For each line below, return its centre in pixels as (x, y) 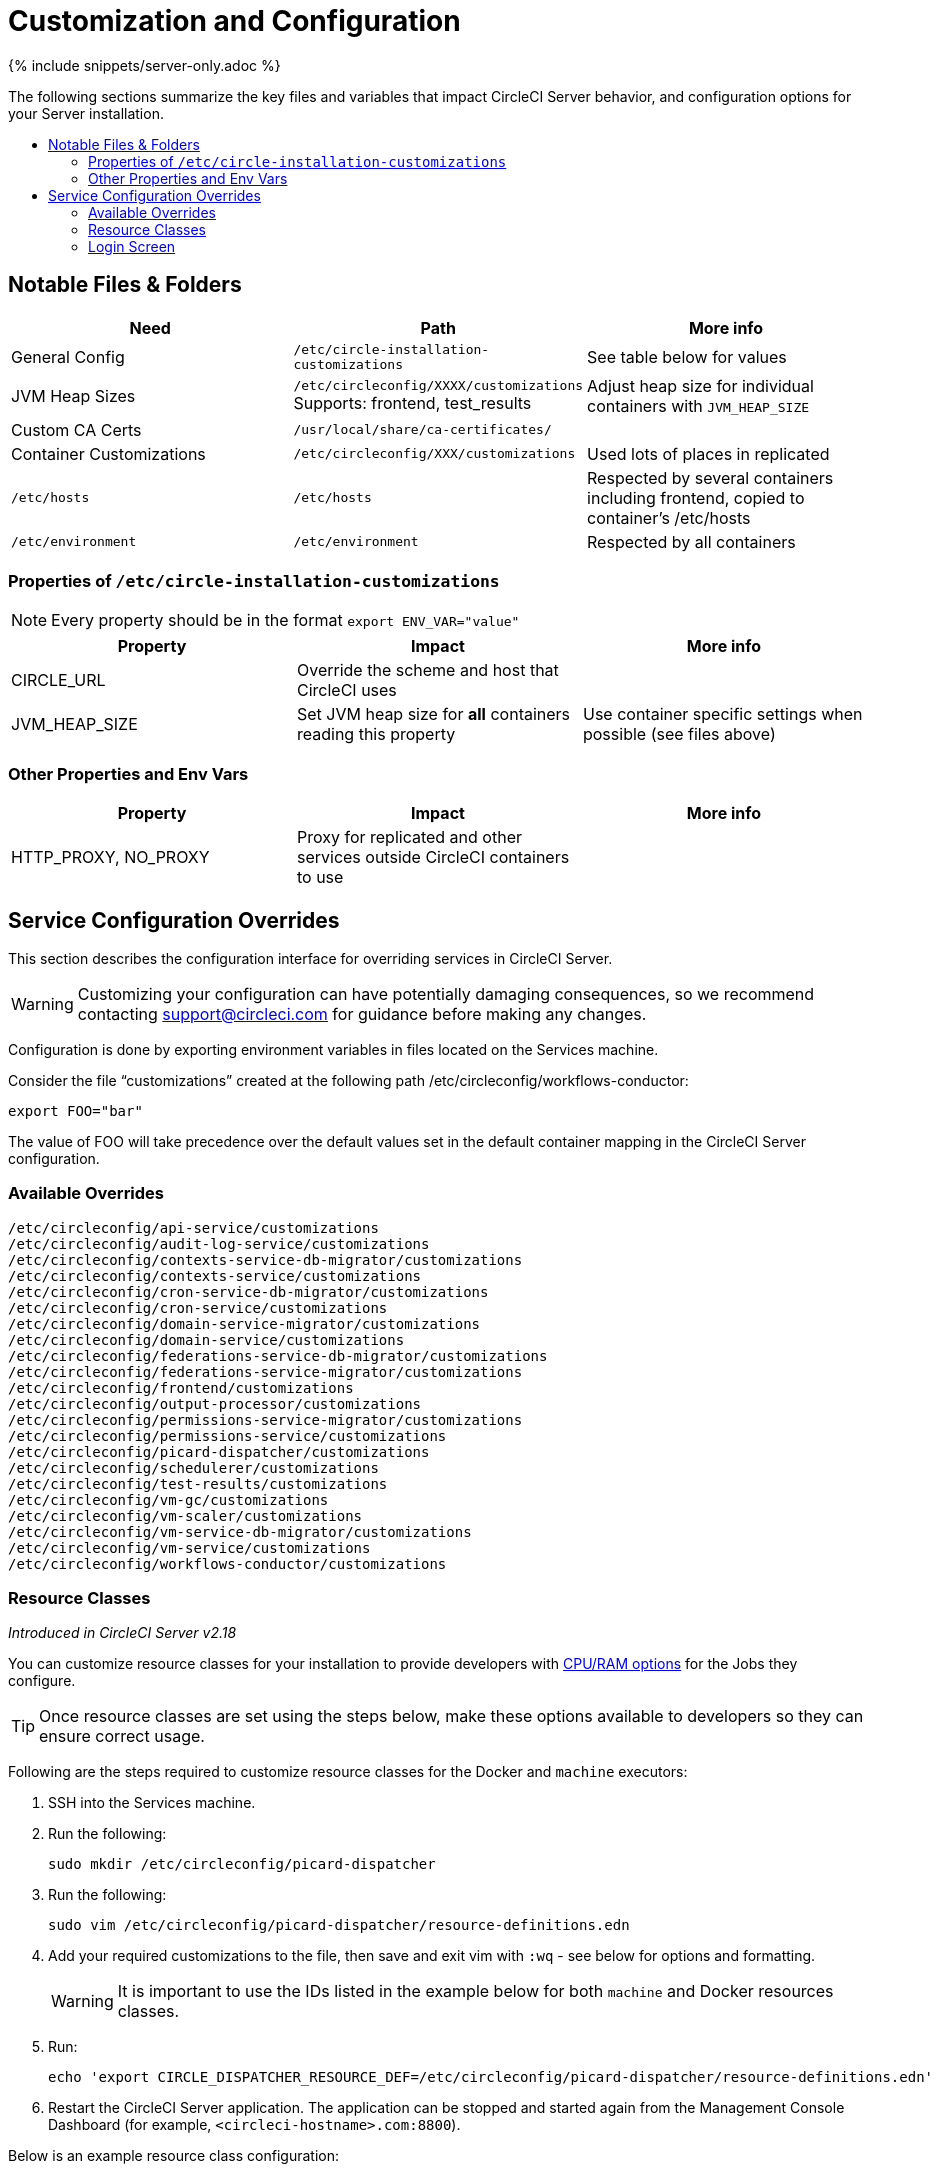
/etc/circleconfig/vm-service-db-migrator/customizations (240, 1531)
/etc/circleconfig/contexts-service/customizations (215, 1275)
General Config (68, 356)
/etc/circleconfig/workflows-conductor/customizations (227, 1563)
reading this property (376, 734)
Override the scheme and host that (427, 670)
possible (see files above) (679, 734)
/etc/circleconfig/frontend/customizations (181, 1387)
